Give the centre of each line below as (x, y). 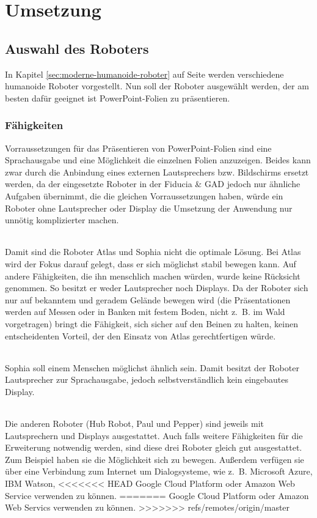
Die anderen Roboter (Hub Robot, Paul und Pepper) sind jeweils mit (135, 424)
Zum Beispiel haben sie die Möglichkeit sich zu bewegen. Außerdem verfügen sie (155, 459)
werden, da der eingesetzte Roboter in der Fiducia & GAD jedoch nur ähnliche (153, 184)
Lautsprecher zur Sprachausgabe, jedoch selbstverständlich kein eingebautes (147, 379)
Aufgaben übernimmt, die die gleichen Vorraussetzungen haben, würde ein (144, 195)
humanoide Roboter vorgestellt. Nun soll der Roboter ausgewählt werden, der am (157, 86)
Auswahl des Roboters (77, 48)
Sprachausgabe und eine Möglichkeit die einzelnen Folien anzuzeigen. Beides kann (158, 160)
